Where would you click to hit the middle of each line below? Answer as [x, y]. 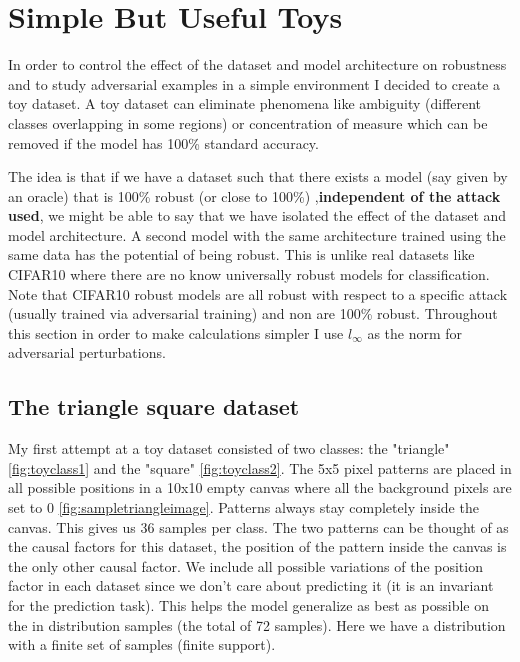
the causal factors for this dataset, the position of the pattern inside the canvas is [257, 546]
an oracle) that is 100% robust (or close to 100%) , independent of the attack [254, 195]
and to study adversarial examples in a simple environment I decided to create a [254, 83]
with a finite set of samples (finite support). [142, 644]
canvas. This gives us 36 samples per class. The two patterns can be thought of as [258, 526]
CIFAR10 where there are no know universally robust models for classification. [249, 274]
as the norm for [415, 332]
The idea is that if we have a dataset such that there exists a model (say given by [258, 176]
